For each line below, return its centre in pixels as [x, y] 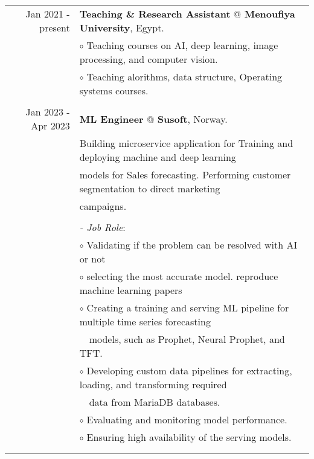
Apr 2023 [50, 125]
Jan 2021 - [48, 14]
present [55, 28]
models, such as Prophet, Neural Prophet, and [187, 339]
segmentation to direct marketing [150, 188]
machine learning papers [131, 290]
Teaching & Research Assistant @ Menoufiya [187, 14]
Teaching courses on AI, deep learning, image [182, 45]
